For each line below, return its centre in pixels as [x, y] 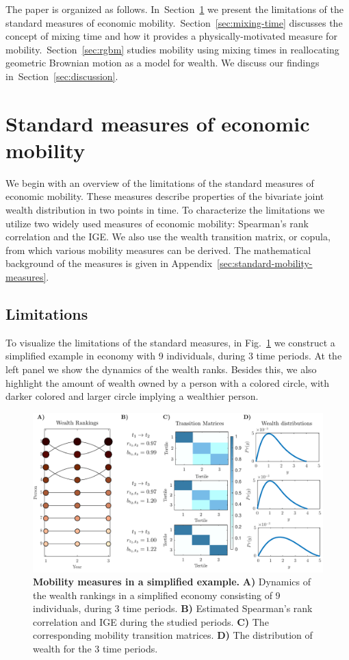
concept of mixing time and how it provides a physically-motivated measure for [171, 36]
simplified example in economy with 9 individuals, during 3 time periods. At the [174, 356]
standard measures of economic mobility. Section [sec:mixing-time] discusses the [174, 22]
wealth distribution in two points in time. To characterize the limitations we [165, 210]
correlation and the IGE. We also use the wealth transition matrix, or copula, [168, 237]
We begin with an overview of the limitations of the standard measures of [160, 182]
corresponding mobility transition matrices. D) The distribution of [173, 635]
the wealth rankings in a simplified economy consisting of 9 [157, 595]
